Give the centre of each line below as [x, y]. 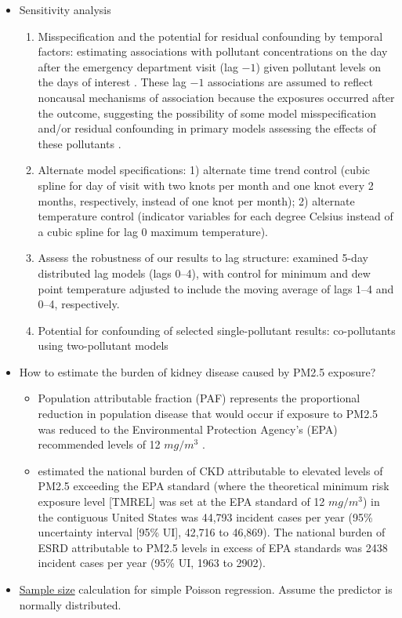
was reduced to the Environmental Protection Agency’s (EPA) [188, 429]
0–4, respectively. [79, 304]
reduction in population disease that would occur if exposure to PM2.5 [208, 414]
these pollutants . [80, 143]
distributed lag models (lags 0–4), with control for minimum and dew [204, 273]
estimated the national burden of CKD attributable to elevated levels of [210, 470]
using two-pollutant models [103, 345]
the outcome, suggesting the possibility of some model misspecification [207, 113]
